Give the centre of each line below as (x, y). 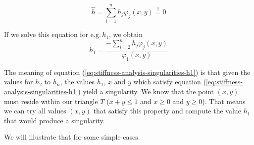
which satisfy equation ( (170, 82)
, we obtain (126, 34)
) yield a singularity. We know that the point (146, 91)
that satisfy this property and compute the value (167, 111)
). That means (224, 101)
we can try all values (35, 111)
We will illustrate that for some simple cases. (72, 137)
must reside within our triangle (51, 101)
